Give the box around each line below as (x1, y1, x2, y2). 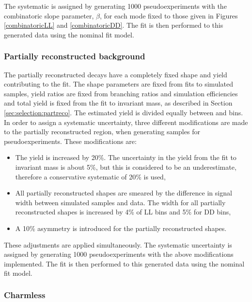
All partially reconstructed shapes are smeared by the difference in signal (15, 188, 232, 198)
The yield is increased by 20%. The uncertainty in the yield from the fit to (15, 152, 236, 162)
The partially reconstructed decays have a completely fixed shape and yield (4, 69, 227, 79)
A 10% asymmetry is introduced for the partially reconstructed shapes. (15, 223, 227, 233)
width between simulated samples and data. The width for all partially (15, 197, 226, 207)
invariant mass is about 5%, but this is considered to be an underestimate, (15, 161, 236, 172)
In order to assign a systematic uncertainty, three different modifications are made (4, 117, 248, 127)
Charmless (4, 288, 46, 301)
